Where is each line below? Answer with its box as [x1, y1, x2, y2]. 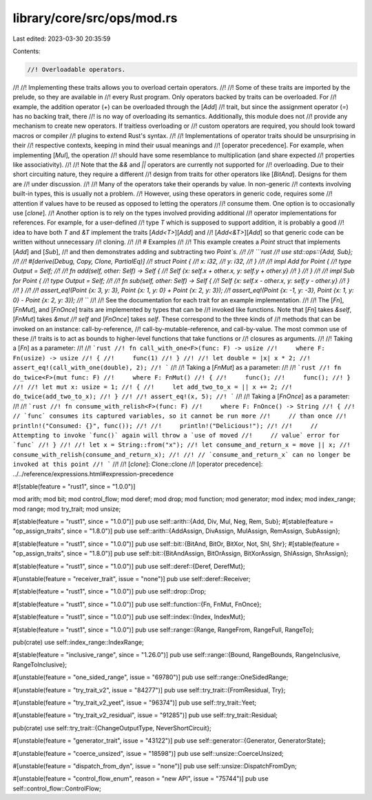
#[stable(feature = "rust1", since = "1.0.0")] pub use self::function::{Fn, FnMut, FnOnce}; [12, 600, 262, 608]
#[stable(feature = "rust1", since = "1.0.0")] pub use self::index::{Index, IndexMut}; [12, 613, 246, 621]
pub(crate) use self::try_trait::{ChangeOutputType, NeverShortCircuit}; [12, 723, 211, 732]
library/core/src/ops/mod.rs [12, 10, 178, 26]
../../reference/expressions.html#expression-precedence [12, 469, 174, 478]
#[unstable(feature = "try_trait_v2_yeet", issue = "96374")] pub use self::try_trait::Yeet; [12, 698, 256, 707]
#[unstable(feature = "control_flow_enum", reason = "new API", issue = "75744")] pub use [12, 774, 269, 783]
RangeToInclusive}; [12, 660, 68, 669]
